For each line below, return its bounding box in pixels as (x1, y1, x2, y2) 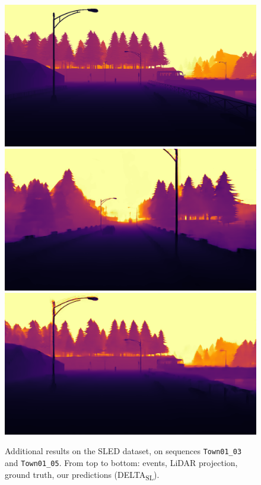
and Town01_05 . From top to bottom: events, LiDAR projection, (5, 456, 238, 468)
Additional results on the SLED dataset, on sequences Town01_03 (5, 445, 242, 457)
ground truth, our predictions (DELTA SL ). (5, 468, 160, 482)
